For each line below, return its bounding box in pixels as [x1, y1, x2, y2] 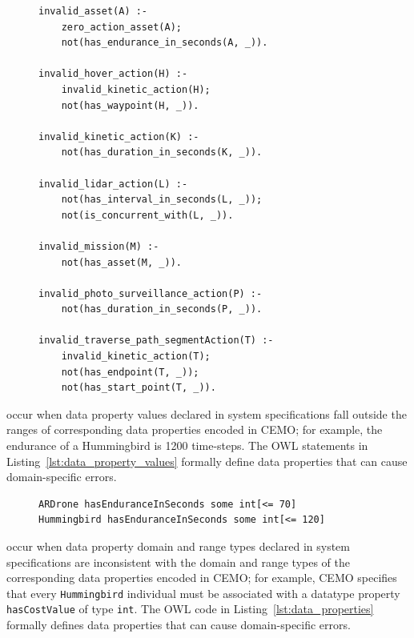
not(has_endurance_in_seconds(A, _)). [61, 37, 268, 49]
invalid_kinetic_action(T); [61, 351, 211, 363]
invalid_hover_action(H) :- [38, 68, 188, 80]
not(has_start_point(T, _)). [61, 382, 216, 394]
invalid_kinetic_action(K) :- [38, 130, 199, 142]
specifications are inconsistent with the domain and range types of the [6, 553, 351, 570]
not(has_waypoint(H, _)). [61, 99, 199, 111]
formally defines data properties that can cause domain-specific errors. [6, 616, 351, 633]
